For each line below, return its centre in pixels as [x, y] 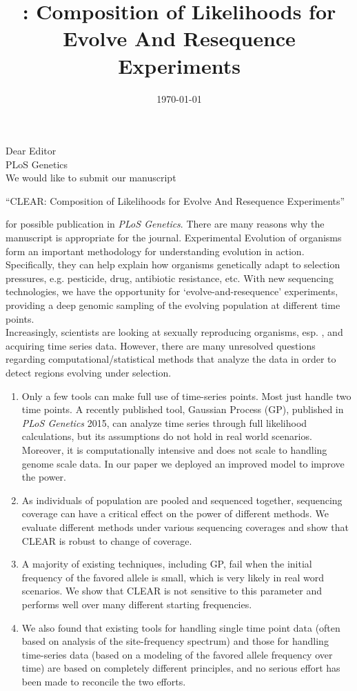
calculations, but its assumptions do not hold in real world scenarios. [167, 436]
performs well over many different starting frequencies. [137, 604]
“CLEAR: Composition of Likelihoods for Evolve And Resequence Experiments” [175, 200]
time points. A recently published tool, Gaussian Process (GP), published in [183, 409]
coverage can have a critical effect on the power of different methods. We [175, 513]
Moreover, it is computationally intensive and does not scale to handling [174, 449]
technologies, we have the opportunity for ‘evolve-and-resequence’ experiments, [172, 291]
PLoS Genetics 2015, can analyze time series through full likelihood [164, 422]
